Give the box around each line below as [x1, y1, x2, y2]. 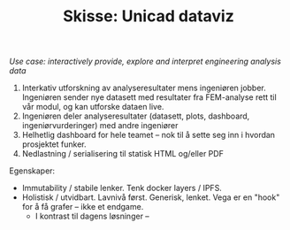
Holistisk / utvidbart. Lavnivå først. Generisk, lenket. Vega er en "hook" [21, 192, 280, 203]
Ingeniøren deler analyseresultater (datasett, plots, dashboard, [21, 111, 250, 121]
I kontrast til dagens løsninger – [34, 211, 150, 222]
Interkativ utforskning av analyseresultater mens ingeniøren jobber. [21, 82, 267, 94]
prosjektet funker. [21, 139, 87, 149]
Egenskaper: [9, 165, 56, 176]
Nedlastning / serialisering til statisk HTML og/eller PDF [21, 149, 224, 159]
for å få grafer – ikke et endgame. [21, 202, 144, 212]
